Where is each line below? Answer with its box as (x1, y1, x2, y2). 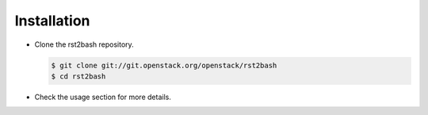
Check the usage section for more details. (34, 92, 172, 102)
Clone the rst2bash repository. (34, 40, 134, 49)
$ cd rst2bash (51, 71, 106, 81)
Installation (14, 12, 90, 29)
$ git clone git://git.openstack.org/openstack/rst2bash (51, 60, 277, 70)
